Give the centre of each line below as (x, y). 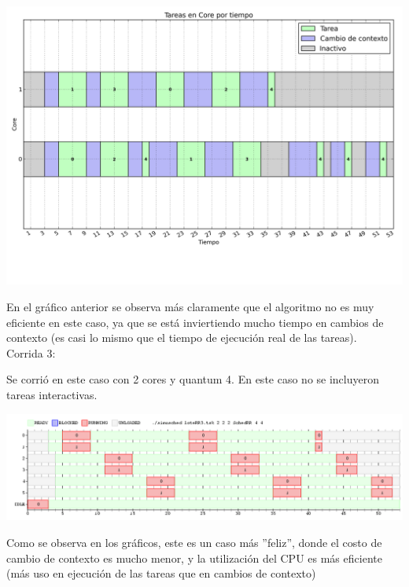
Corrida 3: (31, 352)
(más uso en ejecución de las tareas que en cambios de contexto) (161, 573)
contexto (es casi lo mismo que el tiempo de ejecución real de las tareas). (182, 338)
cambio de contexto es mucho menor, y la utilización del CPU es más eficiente (194, 558)
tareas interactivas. (52, 394)
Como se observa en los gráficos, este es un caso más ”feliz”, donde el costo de (194, 542)
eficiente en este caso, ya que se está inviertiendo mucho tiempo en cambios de (195, 322)
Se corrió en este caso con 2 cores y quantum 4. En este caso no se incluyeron (193, 379)
